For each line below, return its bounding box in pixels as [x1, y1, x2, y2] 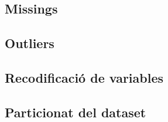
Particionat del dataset [5, 103, 146, 121]
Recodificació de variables [5, 68, 164, 86]
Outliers [5, 34, 54, 52]
